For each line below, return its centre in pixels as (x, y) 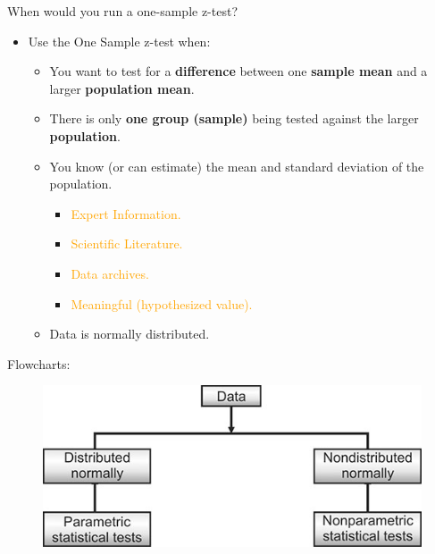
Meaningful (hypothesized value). (162, 303)
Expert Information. (126, 213)
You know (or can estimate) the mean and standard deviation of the (237, 166)
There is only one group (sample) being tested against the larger (234, 118)
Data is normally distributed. (130, 334)
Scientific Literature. (127, 243)
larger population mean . (122, 88)
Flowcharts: (39, 363)
